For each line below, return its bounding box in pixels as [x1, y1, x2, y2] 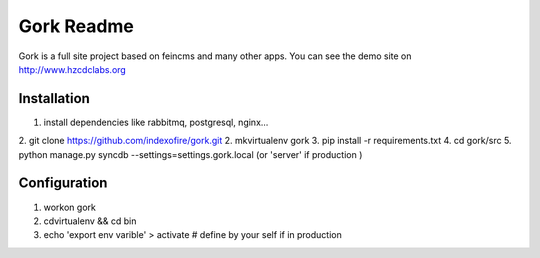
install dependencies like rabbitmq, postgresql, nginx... [43, 116, 269, 128]
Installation [18, 90, 90, 107]
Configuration [18, 175, 108, 192]
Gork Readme [18, 15, 135, 37]
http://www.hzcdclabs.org [18, 63, 127, 75]
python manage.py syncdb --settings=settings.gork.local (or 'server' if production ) [18, 148, 363, 160]
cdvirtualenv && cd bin [43, 215, 137, 227]
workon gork [43, 201, 97, 213]
